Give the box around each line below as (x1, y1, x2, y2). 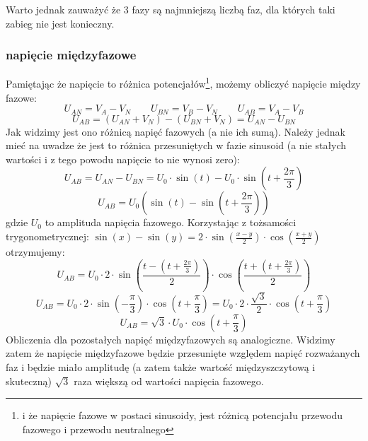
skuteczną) (6, 373, 52, 388)
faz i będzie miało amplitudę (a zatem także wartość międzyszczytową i (6, 360, 316, 375)
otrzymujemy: (6, 245, 65, 259)
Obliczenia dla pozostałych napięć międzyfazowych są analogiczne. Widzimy (6, 331, 335, 346)
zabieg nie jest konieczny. (6, 16, 115, 30)
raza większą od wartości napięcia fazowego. (74, 373, 264, 388)
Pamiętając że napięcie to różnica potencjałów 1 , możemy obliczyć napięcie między (6, 74, 361, 91)
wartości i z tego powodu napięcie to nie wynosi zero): (6, 151, 240, 166)
